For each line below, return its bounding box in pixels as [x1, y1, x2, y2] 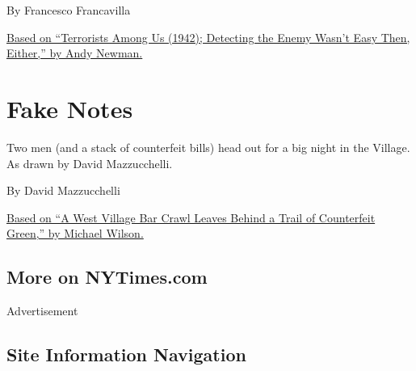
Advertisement [6, 302, 78, 319]
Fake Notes [6, 91, 133, 124]
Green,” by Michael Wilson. [6, 225, 144, 242]
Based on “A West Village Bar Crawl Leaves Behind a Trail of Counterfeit [6, 209, 376, 226]
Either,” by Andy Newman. [6, 44, 143, 61]
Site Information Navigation [6, 342, 246, 367]
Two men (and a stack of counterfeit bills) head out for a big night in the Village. [6, 138, 410, 155]
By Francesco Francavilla [6, 2, 131, 18]
